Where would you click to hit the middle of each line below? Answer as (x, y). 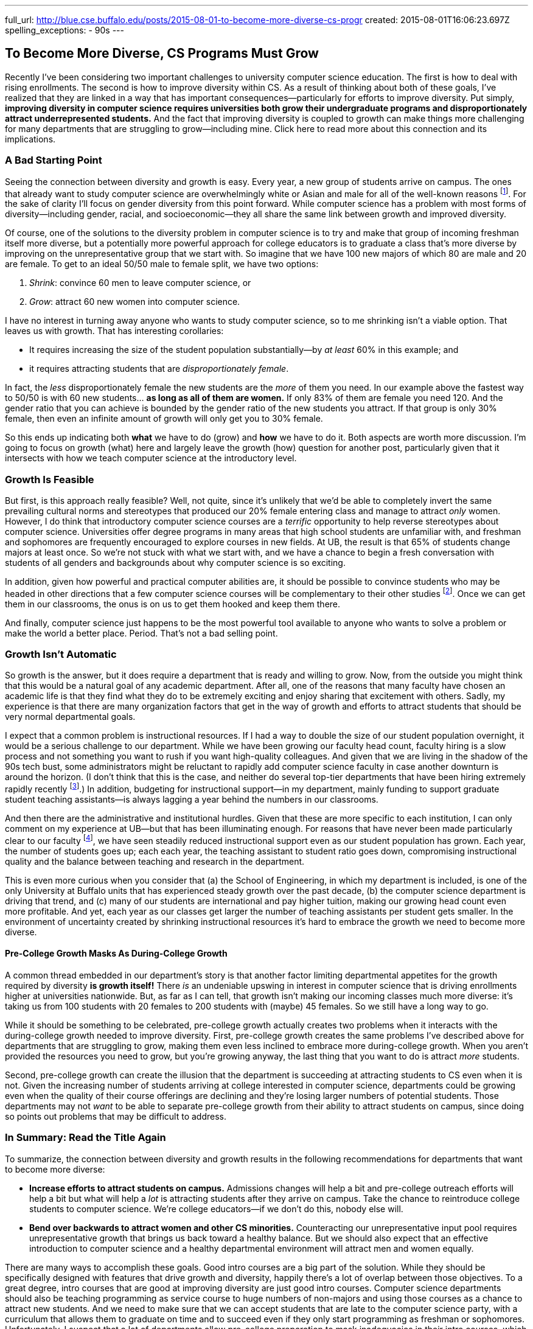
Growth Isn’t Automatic (61, 654)
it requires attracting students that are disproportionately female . (159, 369)
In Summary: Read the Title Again (85, 1138)
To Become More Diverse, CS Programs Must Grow (162, 54)
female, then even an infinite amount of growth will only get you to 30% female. (164, 419)
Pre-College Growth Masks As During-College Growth (116, 954)
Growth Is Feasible (50, 479)
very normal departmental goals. (70, 717)
